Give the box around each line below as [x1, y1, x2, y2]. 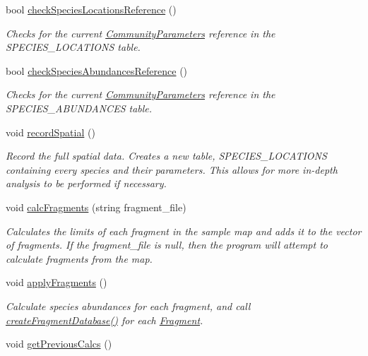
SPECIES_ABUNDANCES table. [6, 100, 153, 115]
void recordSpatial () [6, 124, 95, 139]
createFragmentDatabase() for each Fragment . [6, 312, 203, 327]
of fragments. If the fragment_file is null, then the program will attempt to [6, 237, 328, 252]
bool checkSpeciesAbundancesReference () [6, 63, 188, 78]
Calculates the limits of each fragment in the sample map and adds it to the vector [6, 223, 362, 238]
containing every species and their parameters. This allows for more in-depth [6, 162, 338, 177]
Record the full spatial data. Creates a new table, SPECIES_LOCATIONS [6, 148, 327, 163]
